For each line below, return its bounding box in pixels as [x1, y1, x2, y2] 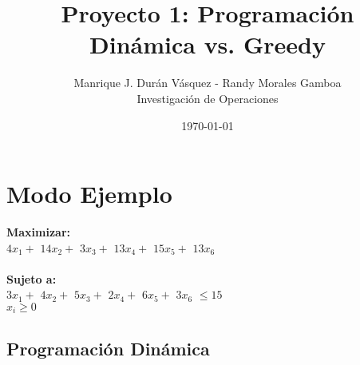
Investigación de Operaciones [136, 89, 279, 106]
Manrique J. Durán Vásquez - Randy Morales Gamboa [73, 74, 342, 91]
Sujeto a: [6, 270, 57, 287]
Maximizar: [6, 224, 71, 240]
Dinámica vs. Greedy [89, 28, 326, 61]
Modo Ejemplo [6, 177, 172, 210]
